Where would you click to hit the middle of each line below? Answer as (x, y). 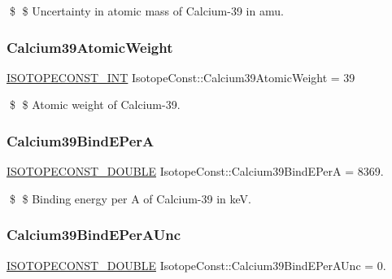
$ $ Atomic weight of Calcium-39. (95, 105)
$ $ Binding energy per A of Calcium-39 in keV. (130, 198)
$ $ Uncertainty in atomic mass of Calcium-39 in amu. (146, 11)
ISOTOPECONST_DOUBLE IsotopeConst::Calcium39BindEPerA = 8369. (195, 171)
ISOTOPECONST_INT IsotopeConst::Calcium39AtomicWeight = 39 (181, 77)
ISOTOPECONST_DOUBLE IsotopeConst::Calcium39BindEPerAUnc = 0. (196, 265)
